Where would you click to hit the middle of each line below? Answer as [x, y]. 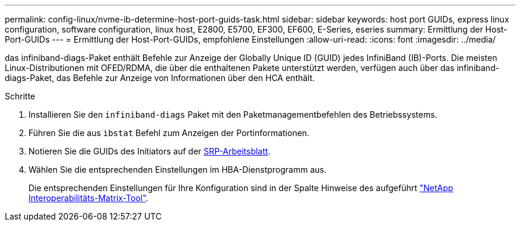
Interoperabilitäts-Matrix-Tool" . [88, 198]
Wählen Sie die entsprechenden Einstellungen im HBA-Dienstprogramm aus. [178, 169]
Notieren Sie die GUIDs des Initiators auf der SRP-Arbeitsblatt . [150, 151]
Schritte [20, 96]
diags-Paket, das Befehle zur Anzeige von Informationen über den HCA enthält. [160, 78]
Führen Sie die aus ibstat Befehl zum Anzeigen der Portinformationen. [169, 133]
